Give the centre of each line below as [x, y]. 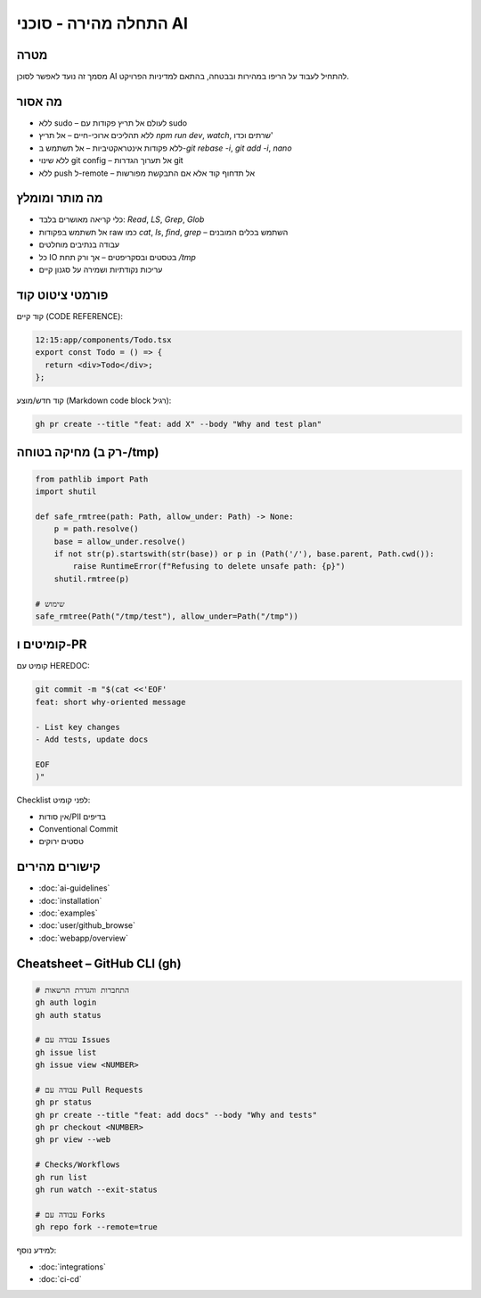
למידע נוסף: [37, 1250]
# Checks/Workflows [77, 1165]
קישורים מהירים [59, 867]
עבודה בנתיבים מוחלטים [79, 244]
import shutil [66, 492]
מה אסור [39, 101]
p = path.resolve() [97, 529]
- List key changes [77, 727]
